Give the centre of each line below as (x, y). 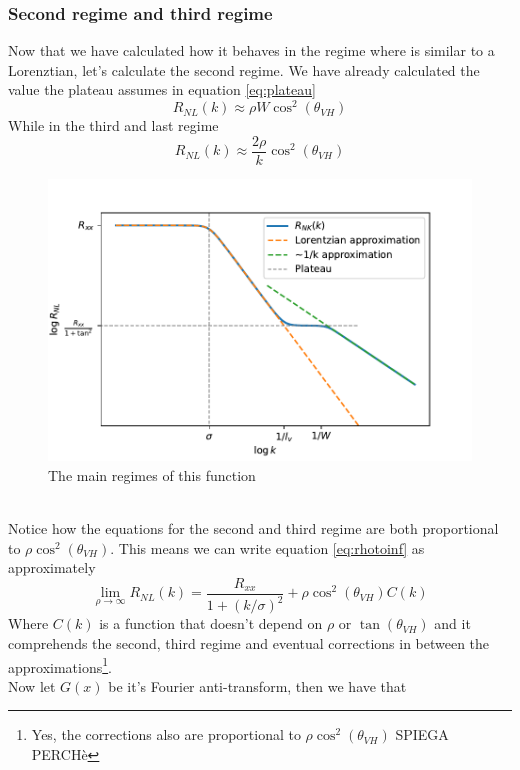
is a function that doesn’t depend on (211, 623)
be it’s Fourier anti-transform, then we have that (257, 685)
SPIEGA (422, 734)
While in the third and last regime (113, 125)
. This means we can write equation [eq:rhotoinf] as (267, 547)
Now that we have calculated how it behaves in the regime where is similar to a (251, 50)
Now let (32, 685)
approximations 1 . (60, 665)
